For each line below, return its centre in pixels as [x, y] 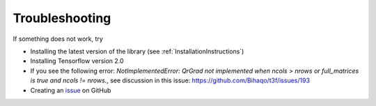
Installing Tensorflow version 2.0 [77, 61]
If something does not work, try [58, 39]
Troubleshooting [62, 18]
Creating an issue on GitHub [71, 90]
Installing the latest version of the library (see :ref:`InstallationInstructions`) [137, 51]
